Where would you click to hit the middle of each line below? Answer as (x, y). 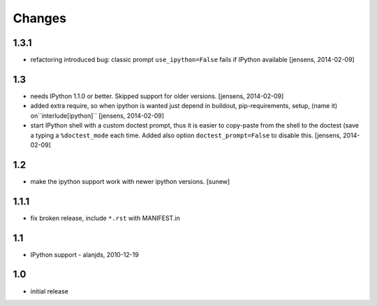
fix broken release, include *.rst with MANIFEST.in (105, 218)
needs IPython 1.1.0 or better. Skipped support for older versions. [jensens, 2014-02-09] (157, 96)
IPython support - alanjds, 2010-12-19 (84, 254)
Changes (39, 18)
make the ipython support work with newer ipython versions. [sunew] (130, 181)
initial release (50, 291)
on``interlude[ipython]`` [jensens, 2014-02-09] (97, 116)
